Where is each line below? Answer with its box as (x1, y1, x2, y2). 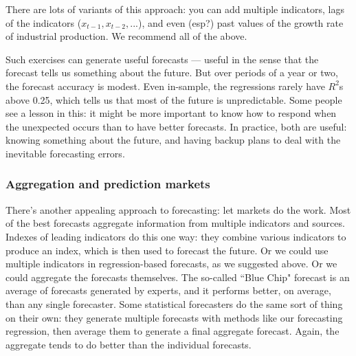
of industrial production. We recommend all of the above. (5, 29, 247, 43)
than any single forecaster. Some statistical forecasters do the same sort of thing (5, 296, 343, 311)
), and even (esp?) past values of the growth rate (138, 15, 344, 30)
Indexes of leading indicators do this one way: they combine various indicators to (5, 229, 346, 243)
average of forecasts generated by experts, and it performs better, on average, (5, 283, 331, 298)
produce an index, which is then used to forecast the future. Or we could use (5, 243, 329, 257)
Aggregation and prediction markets (5, 175, 210, 192)
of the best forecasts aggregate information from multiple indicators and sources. (5, 216, 345, 230)
